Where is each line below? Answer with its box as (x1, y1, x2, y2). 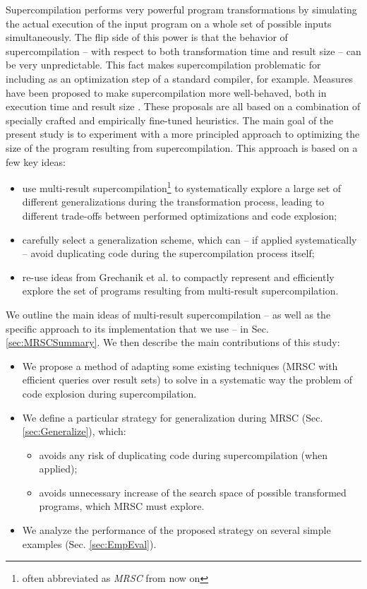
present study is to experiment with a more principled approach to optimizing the (6, 126, 360, 141)
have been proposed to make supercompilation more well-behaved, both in (6, 85, 327, 100)
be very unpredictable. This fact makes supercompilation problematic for (6, 57, 321, 72)
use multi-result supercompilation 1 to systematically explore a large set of (22, 179, 342, 195)
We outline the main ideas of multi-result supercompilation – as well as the (6, 307, 331, 321)
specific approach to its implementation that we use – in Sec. (6, 321, 269, 335)
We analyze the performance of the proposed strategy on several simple (22, 523, 331, 537)
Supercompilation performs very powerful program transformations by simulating (6, 2, 357, 16)
